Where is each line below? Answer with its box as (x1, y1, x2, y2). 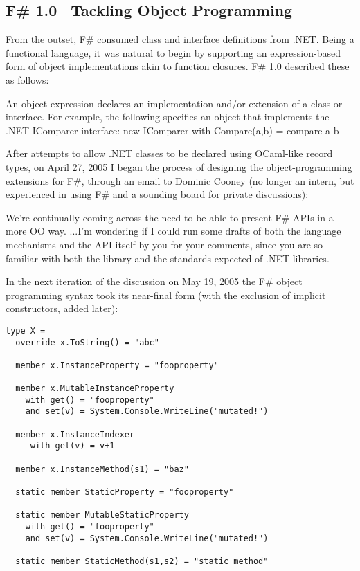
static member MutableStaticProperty (15, 510, 189, 520)
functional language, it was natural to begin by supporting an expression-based (6, 45, 341, 60)
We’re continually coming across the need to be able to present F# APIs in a (6, 210, 334, 224)
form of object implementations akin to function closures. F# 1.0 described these (6, 59, 350, 73)
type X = (6, 325, 46, 336)
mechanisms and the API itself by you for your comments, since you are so (6, 237, 323, 251)
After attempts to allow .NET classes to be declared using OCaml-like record (6, 146, 333, 161)
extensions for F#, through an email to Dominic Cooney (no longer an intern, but (6, 173, 354, 188)
